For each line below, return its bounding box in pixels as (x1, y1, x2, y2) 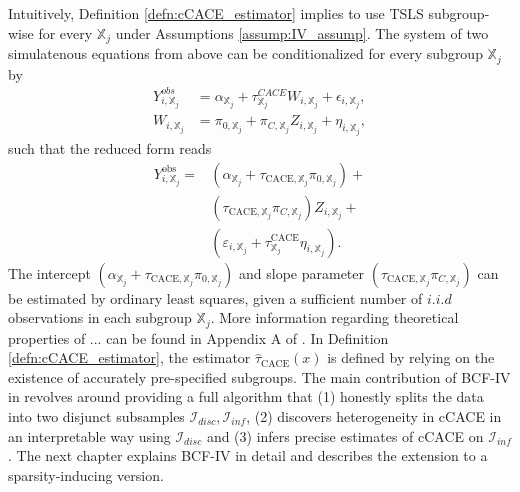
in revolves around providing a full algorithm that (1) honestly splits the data (8, 386, 484, 407)
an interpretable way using (8, 425, 171, 446)
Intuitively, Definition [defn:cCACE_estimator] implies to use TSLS (8, 3, 424, 23)
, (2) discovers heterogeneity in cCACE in (246, 406, 502, 426)
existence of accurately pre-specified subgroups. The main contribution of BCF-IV (8, 366, 511, 387)
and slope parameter (239, 262, 365, 283)
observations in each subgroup (8, 307, 192, 328)
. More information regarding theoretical (210, 307, 459, 328)
